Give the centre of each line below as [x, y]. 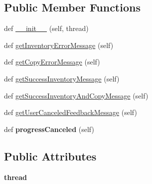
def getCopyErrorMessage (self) [52, 62]
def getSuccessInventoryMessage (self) [62, 78]
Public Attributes [50, 156]
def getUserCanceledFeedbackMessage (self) [71, 112]
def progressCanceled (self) [49, 129]
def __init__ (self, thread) [46, 28]
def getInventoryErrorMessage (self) [59, 45]
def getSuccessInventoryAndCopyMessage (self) [76, 95]
